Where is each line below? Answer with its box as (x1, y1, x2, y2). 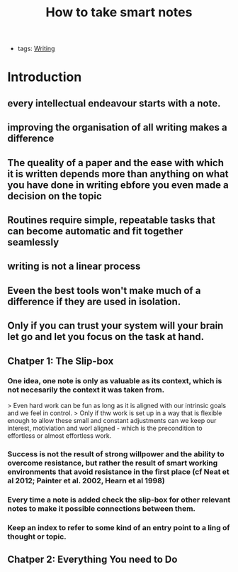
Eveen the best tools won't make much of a (7, 285, 201, 297)
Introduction (7, 69, 82, 85)
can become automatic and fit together (7, 225, 183, 237)
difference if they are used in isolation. (7, 295, 181, 307)
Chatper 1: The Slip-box (7, 355, 114, 367)
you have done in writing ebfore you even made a (7, 179, 229, 191)
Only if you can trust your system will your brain (7, 320, 224, 332)
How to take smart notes (45, 4, 193, 21)
